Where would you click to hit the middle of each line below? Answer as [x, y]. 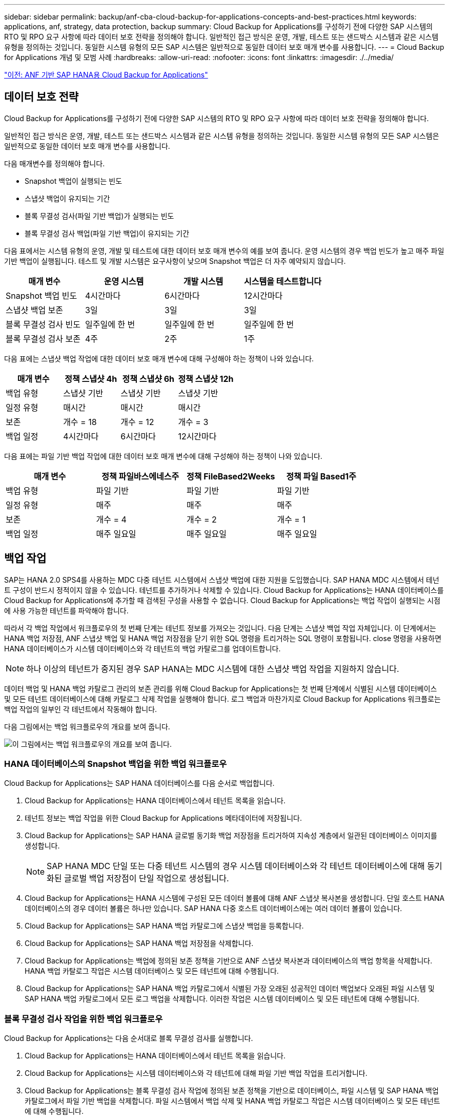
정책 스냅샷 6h [148, 379]
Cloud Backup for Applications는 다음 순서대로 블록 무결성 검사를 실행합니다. [129, 1038]
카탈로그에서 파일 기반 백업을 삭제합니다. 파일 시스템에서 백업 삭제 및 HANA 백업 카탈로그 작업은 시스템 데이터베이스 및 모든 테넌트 [232, 1101]
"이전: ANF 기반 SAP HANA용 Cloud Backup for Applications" [106, 75]
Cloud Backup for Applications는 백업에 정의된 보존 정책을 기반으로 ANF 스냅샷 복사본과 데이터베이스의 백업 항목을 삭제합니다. [229, 961]
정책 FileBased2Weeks [231, 476]
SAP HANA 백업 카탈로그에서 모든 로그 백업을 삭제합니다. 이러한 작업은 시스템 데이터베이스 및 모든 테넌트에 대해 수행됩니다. [222, 999]
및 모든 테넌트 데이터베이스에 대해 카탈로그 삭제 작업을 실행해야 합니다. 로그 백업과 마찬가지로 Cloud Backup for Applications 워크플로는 [222, 699]
